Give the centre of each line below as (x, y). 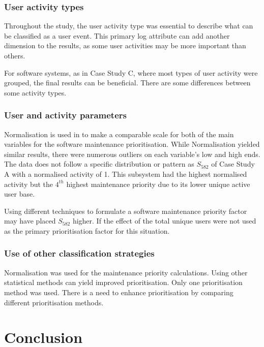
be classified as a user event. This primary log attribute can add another (117, 35)
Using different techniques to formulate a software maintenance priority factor (126, 211)
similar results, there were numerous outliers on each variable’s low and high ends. (132, 154)
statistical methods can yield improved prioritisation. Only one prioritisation (123, 282)
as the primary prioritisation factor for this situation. (87, 230)
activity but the (29, 184)
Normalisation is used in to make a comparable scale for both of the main (119, 134)
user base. (20, 194)
